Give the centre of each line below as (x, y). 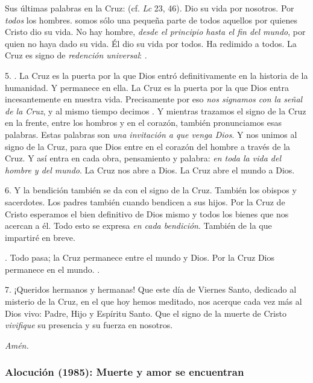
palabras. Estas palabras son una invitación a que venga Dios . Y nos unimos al (151, 134)
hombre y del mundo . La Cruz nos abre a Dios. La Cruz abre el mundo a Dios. (150, 170)
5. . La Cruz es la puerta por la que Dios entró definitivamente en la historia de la (156, 75)
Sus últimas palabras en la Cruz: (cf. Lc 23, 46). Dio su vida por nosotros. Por (150, 8)
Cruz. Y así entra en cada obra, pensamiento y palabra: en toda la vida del (143, 158)
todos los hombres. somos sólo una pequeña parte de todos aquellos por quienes (151, 20)
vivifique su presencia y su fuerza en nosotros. (89, 325)
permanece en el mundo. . (52, 269)
